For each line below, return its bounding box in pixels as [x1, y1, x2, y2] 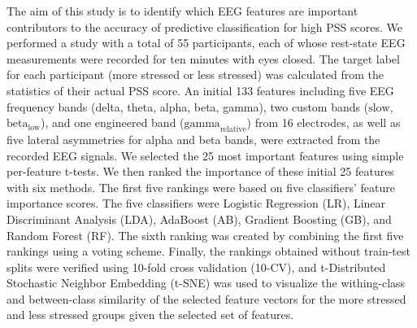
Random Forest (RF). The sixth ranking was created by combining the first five [7, 226, 404, 243]
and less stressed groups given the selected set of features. [7, 306, 294, 323]
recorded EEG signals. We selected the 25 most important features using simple [7, 147, 404, 164]
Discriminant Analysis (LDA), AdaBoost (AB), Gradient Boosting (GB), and [7, 210, 392, 227]
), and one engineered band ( [40, 114, 185, 131]
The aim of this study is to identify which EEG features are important [7, 2, 358, 19]
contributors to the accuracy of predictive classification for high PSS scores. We [7, 18, 402, 35]
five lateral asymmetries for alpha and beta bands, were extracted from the [7, 130, 380, 147]
